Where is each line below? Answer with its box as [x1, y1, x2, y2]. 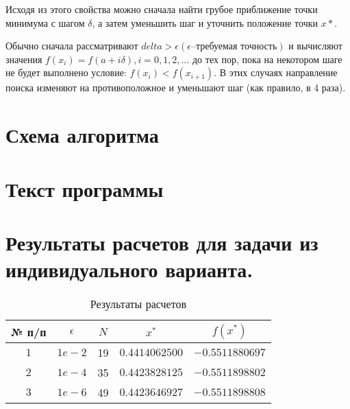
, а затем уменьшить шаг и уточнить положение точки [92, 15, 318, 30]
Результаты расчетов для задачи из [5, 228, 318, 256]
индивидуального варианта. [5, 255, 253, 283]
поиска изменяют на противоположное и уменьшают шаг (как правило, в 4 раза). [5, 80, 346, 95]
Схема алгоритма [5, 121, 159, 149]
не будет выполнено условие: [5, 65, 127, 80]
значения [5, 51, 42, 66]
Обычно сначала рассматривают [5, 38, 138, 53]
